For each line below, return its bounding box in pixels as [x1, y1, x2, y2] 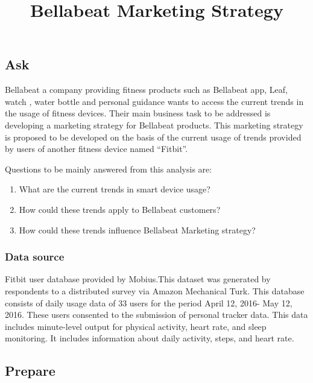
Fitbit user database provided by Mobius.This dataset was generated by [5, 273, 271, 285]
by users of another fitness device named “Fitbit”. [5, 142, 188, 155]
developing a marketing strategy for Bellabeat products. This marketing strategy [5, 118, 303, 131]
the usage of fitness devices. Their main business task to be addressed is [5, 107, 271, 119]
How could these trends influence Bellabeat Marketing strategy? [19, 223, 256, 236]
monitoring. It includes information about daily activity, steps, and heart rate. [5, 332, 294, 344]
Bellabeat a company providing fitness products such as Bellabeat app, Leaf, [5, 83, 288, 96]
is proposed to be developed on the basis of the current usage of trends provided [5, 130, 302, 143]
